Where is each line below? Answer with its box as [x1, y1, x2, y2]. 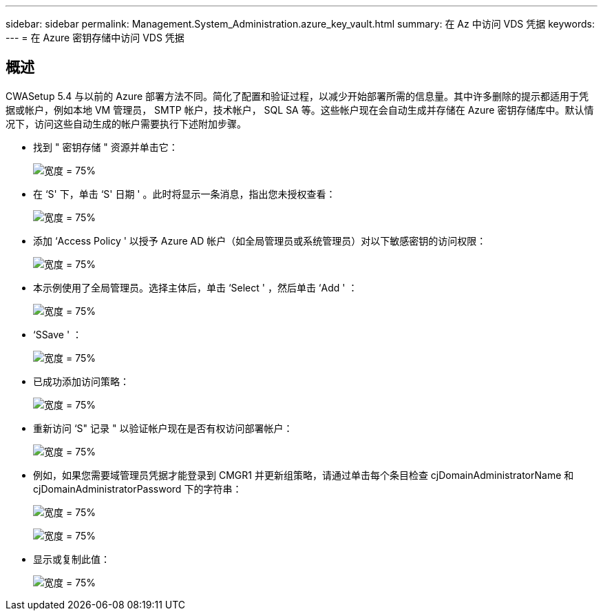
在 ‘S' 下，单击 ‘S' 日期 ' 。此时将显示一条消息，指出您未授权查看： [33, 187, 336, 200]
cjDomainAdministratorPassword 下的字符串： [33, 482, 242, 495]
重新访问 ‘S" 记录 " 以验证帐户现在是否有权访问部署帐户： [33, 422, 293, 434]
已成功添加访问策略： [33, 375, 129, 387]
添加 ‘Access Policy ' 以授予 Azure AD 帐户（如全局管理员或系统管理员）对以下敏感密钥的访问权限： [33, 234, 487, 247]
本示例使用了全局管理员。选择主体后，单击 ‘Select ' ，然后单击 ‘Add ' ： [33, 281, 358, 294]
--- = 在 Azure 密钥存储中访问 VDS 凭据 [6, 32, 184, 43]
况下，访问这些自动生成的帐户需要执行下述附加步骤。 [6, 117, 246, 130]
